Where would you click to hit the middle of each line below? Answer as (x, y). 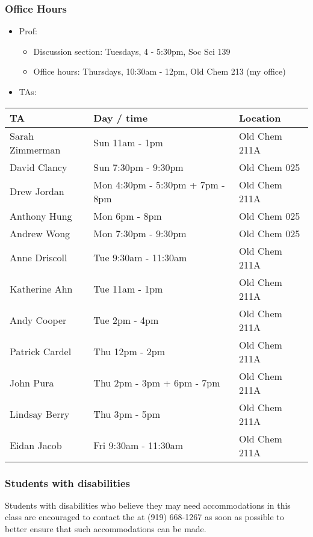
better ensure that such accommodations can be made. (106, 529)
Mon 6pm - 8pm (128, 216)
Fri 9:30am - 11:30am (138, 445)
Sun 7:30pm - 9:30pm (138, 167)
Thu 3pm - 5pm (127, 414)
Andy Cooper (38, 320)
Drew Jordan (37, 191)
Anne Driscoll (39, 258)
